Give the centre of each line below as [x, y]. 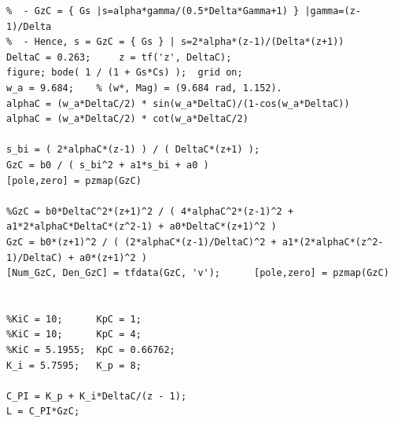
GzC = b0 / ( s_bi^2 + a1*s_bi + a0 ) [108, 165]
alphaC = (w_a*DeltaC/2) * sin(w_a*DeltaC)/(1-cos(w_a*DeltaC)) [178, 103]
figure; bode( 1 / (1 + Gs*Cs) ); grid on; [125, 73]
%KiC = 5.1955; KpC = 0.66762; [91, 350]
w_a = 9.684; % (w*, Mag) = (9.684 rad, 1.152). [144, 88]
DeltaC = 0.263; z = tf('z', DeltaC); [119, 57]
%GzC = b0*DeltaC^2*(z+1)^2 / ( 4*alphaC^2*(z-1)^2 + [150, 211]
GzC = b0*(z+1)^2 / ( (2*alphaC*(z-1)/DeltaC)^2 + [142, 242]
